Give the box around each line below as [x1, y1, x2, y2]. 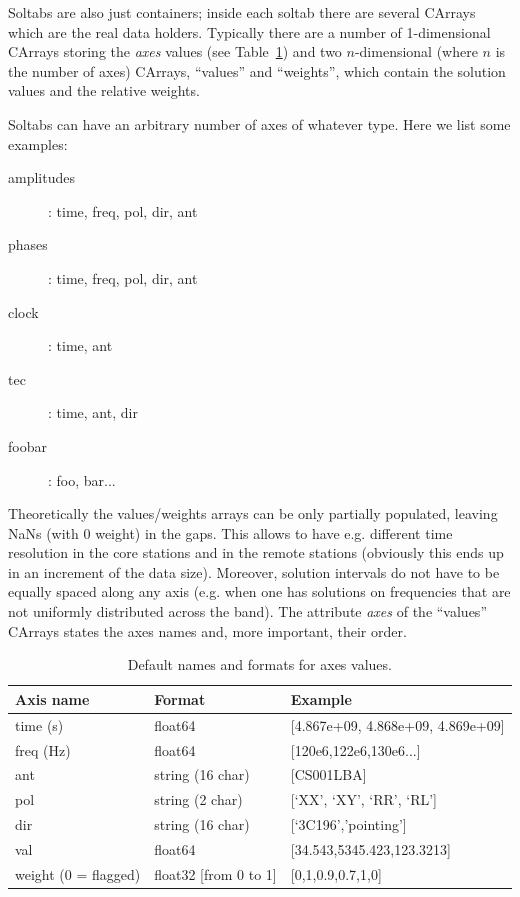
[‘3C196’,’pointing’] [290, 814, 407, 835]
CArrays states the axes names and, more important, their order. [8, 620, 407, 641]
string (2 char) [154, 789, 243, 810]
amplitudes [8, 167, 75, 188]
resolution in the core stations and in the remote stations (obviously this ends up [8, 542, 504, 563]
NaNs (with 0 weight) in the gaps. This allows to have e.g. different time [8, 522, 453, 543]
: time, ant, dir [48, 402, 138, 423]
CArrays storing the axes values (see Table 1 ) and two [8, 41, 342, 62]
